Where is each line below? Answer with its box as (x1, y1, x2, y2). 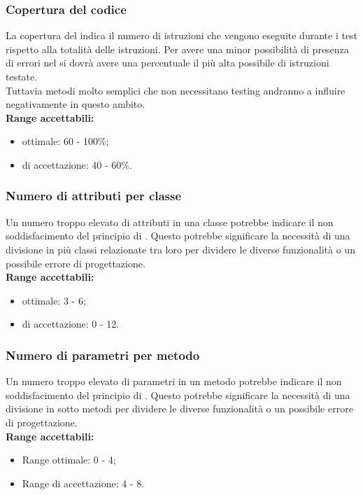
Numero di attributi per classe (6, 187, 182, 204)
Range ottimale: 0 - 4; (22, 452, 116, 467)
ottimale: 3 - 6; (22, 293, 86, 307)
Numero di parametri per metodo (6, 346, 200, 363)
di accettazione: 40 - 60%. (22, 157, 132, 172)
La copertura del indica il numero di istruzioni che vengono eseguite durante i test (6, 28, 358, 43)
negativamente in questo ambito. (6, 97, 145, 111)
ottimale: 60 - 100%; (22, 134, 109, 148)
